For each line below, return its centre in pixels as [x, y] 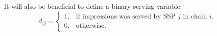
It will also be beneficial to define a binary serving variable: [93, 6]
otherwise [90, 26]
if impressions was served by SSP [126, 17]
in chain [195, 17]
